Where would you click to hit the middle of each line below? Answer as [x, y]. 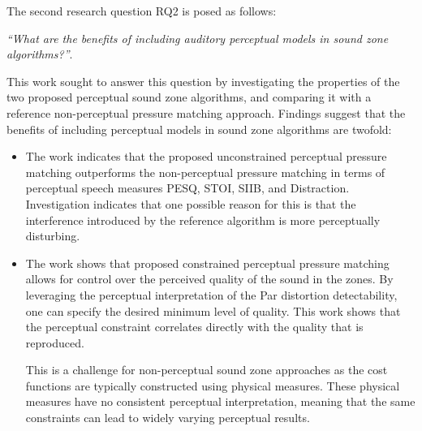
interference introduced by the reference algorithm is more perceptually [203, 220]
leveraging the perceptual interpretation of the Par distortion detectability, [211, 294]
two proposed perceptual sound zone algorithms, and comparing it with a [189, 97]
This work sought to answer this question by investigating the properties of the [203, 81]
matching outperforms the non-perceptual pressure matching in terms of [205, 172]
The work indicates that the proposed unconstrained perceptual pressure [206, 156]
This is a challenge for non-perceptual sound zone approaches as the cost [207, 370]
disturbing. [53, 236]
